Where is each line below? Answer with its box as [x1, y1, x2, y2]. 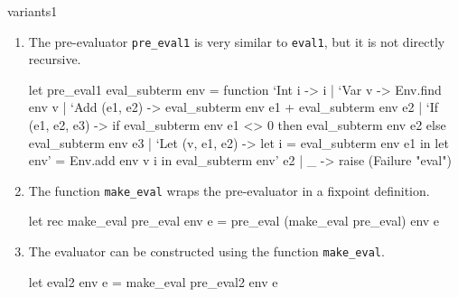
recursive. [28, 50, 81, 69]
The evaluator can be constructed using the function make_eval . [28, 242, 385, 261]
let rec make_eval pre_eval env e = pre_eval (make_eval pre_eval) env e [28, 211, 440, 230]
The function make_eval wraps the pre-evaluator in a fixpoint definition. [28, 181, 430, 200]
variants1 [7, 2, 58, 20]
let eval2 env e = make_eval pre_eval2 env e [28, 272, 278, 291]
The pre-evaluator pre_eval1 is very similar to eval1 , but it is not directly [28, 32, 445, 51]
